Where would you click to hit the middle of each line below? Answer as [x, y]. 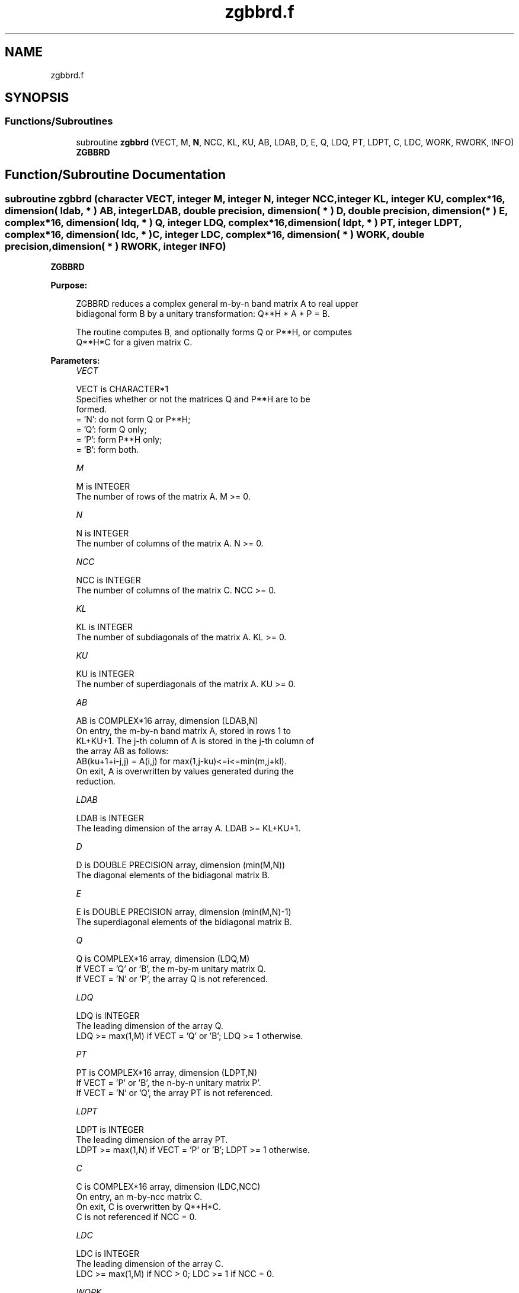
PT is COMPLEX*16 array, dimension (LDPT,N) [166, 1073]
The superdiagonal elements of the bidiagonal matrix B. [184, 922]
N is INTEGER [102, 533]
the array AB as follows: [122, 751]
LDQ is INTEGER [108, 1016]
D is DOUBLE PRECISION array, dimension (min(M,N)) [181, 865]
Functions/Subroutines [59, 121]
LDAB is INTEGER [110, 818]
